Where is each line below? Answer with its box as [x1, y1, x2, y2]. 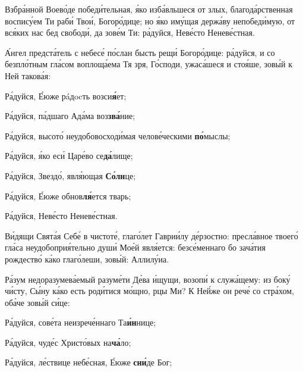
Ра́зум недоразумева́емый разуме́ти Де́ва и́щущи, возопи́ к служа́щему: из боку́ [5, 273, 291, 285]
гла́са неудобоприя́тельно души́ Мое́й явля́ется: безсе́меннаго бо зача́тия [5, 241, 266, 254]
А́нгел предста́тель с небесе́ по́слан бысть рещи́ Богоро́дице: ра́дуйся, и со [5, 46, 275, 58]
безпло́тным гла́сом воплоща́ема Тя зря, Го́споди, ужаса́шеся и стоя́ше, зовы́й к [5, 58, 292, 70]
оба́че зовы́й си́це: [5, 296, 70, 308]
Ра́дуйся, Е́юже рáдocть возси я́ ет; [5, 89, 127, 102]
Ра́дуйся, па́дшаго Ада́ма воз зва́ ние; [5, 110, 135, 122]
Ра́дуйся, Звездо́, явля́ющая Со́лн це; [5, 169, 136, 182]
